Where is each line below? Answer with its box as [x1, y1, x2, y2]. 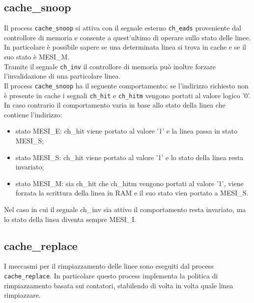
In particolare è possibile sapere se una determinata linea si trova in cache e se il [4, 42, 246, 52]
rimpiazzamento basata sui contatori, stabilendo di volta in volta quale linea [4, 280, 233, 290]
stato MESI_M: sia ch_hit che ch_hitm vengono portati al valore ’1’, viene [15, 178, 244, 188]
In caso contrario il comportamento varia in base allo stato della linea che [4, 100, 226, 110]
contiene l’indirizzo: [4, 109, 62, 119]
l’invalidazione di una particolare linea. [4, 71, 121, 81]
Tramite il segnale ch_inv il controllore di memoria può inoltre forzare [4, 61, 216, 71]
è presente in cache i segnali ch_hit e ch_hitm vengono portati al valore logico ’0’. [4, 90, 251, 100]
